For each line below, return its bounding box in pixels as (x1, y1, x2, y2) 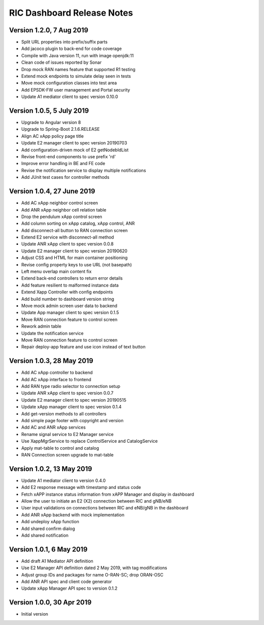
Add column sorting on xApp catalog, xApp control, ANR (21, 220, 135, 226)
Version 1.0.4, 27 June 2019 (9, 187, 95, 195)
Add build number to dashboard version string (21, 296, 114, 302)
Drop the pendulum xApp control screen (21, 214, 103, 219)
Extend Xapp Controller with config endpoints (21, 289, 113, 295)
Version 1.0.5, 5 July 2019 (9, 107, 89, 115)
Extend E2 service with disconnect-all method (21, 234, 114, 240)
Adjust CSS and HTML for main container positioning (21, 255, 128, 261)
